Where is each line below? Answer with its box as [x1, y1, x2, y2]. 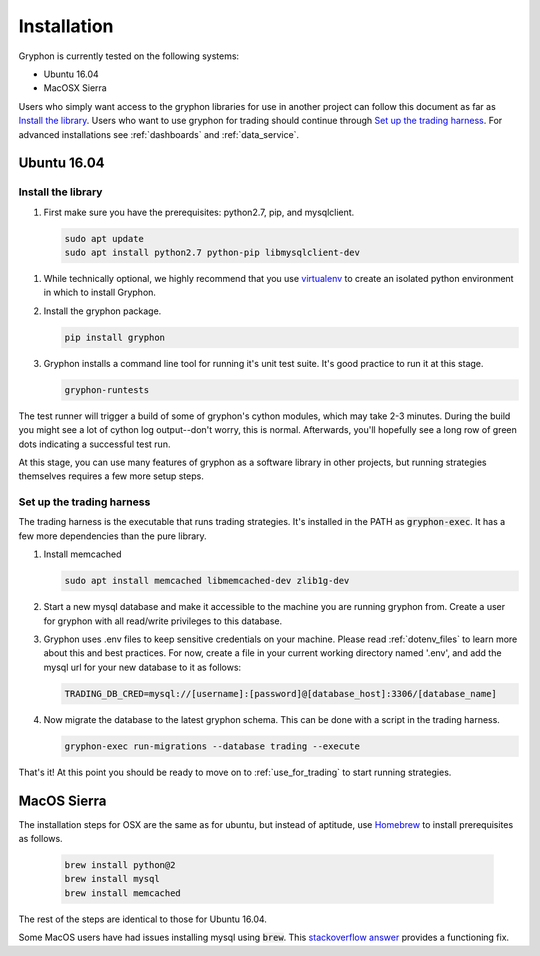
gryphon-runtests [64, 384, 150, 395]
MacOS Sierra [18, 792, 107, 809]
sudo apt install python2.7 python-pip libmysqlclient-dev [64, 247, 360, 259]
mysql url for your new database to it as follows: [43, 661, 242, 673]
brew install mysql [64, 873, 160, 885]
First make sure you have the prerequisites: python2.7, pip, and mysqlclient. [43, 206, 355, 218]
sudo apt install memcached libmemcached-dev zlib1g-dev [64, 575, 350, 587]
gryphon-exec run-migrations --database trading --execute [64, 740, 360, 752]
